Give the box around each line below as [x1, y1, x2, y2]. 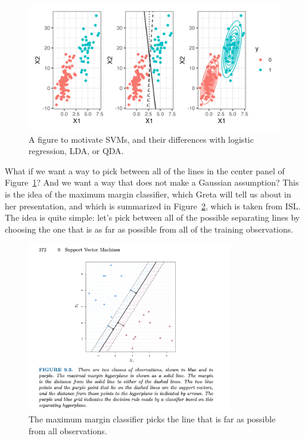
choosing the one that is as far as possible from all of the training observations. [5, 222, 294, 235]
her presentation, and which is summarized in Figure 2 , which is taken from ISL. [5, 199, 301, 212]
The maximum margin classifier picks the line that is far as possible [29, 413, 276, 425]
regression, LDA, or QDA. [29, 145, 124, 157]
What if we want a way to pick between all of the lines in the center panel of [5, 164, 285, 177]
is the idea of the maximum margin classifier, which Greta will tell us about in [5, 187, 291, 200]
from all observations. [29, 424, 107, 437]
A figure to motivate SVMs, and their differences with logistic [29, 133, 254, 145]
